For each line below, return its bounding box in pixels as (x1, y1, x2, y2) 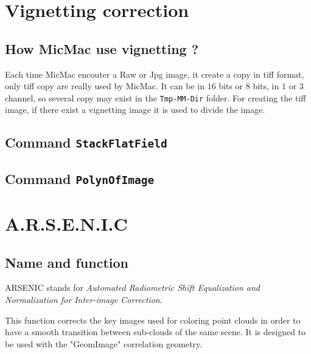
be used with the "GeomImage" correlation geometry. (5, 337, 203, 350)
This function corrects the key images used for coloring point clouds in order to (5, 313, 301, 326)
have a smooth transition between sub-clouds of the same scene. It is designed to (5, 325, 306, 338)
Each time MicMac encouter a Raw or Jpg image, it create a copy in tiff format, (5, 67, 304, 80)
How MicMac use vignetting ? (5, 39, 199, 58)
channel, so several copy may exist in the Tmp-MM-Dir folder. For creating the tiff (5, 91, 306, 104)
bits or (218, 80, 243, 92)
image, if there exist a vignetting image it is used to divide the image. (5, 103, 265, 116)
